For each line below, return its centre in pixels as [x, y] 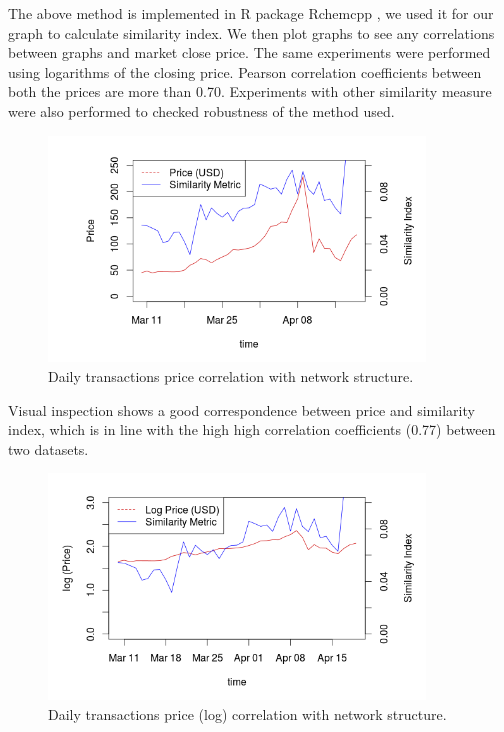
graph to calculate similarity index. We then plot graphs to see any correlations [251, 32]
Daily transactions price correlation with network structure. [231, 376]
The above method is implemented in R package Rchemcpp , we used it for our [251, 13]
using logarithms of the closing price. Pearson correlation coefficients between [245, 71]
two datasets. [48, 448]
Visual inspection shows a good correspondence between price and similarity [241, 409]
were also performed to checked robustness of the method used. [201, 110]
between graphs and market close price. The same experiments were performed [249, 52]
